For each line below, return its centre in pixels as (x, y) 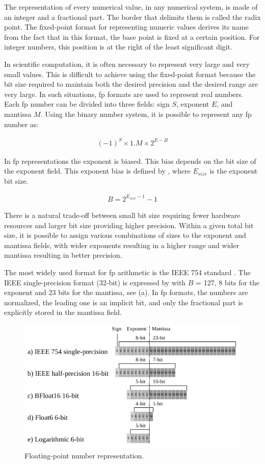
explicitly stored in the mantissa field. (63, 312)
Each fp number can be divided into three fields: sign (87, 104)
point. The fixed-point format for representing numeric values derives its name (126, 27)
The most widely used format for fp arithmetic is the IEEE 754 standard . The (127, 272)
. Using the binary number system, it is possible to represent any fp (146, 114)
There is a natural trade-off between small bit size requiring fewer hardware (122, 215)
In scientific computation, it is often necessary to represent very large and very (127, 64)
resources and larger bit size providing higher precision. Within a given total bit (129, 225)
